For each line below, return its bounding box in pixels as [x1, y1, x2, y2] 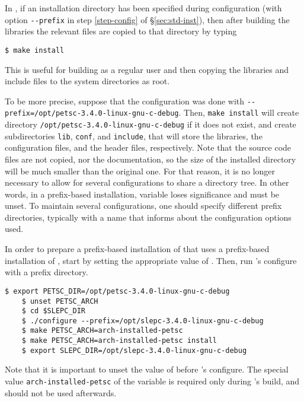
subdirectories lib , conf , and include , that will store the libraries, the [5, 129, 263, 142]
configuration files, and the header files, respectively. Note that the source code [5, 141, 292, 154]
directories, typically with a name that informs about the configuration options [5, 211, 292, 223]
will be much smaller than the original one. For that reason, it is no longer [5, 164, 276, 177]
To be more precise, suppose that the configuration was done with [5, 94, 245, 107]
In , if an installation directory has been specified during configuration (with [5, 2, 282, 14]
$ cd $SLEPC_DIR [21, 307, 86, 316]
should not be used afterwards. [5, 386, 117, 399]
